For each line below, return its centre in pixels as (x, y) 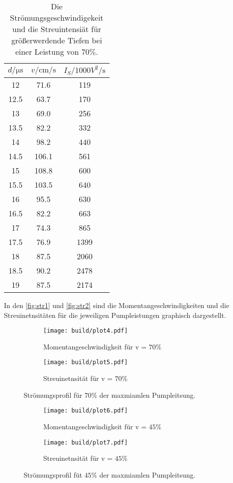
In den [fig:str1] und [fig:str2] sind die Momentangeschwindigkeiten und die (117, 305)
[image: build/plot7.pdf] (86, 442)
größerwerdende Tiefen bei (57, 40)
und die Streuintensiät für (57, 29)
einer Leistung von (47, 52)
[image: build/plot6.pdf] (86, 411)
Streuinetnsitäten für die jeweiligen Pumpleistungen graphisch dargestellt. (115, 315)
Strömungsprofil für (53, 395)
